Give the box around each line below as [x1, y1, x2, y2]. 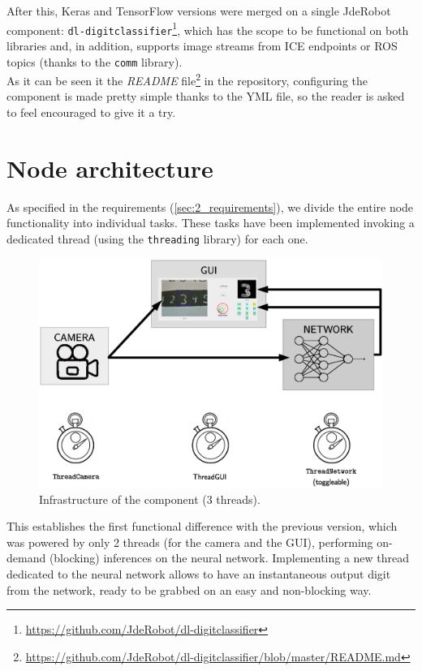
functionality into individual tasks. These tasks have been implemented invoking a [6, 214, 415, 231]
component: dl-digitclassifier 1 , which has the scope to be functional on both [6, 19, 409, 38]
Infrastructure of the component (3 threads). [39, 490, 261, 507]
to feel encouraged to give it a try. [6, 104, 176, 120]
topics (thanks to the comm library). [6, 53, 183, 70]
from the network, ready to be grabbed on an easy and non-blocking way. [6, 581, 372, 598]
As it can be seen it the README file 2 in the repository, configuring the [6, 70, 368, 88]
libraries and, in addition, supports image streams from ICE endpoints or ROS [6, 37, 398, 54]
